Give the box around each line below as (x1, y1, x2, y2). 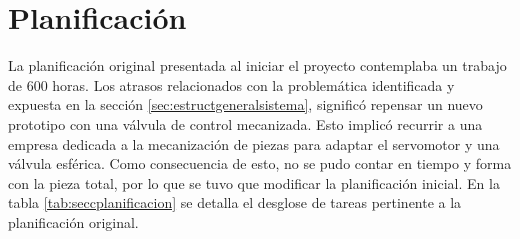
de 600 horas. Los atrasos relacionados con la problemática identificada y (8, 74, 455, 95)
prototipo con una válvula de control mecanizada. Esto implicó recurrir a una (8, 113, 483, 134)
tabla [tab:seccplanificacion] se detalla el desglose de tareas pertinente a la (8, 192, 462, 213)
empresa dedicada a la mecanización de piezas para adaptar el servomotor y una (8, 133, 500, 154)
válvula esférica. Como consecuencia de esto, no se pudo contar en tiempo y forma (8, 153, 512, 174)
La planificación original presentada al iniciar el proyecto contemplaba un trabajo (8, 55, 507, 76)
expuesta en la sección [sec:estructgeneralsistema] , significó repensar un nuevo (8, 94, 483, 115)
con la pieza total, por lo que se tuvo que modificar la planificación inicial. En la (8, 172, 500, 193)
